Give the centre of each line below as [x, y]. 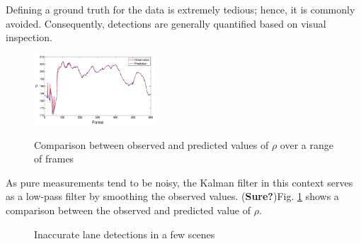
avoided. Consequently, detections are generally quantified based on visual [166, 23]
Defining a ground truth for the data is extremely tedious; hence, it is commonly [180, 9]
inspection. [29, 37]
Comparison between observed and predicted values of [151, 144]
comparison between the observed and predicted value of [128, 210]
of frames [54, 159]
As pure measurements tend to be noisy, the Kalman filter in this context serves [179, 182]
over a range [306, 144]
